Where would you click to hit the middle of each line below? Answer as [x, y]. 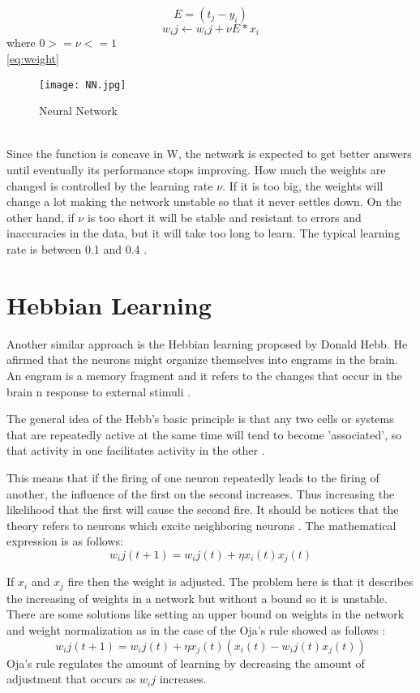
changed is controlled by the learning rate [110, 185]
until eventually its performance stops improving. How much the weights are [196, 170]
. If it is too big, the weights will [303, 185]
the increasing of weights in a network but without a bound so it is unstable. [197, 598]
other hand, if [41, 217]
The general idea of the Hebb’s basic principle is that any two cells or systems [200, 419]
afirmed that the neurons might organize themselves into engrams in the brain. [202, 359]
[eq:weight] [33, 59]
